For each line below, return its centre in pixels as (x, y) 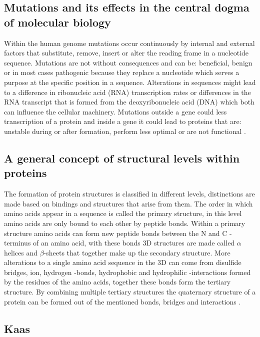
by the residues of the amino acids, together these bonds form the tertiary (117, 282)
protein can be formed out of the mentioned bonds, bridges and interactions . (122, 301)
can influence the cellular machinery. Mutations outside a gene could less (115, 111)
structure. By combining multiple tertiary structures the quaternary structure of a (130, 292)
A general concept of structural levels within (122, 158)
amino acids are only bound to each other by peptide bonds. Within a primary (125, 223)
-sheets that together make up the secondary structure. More (137, 252)
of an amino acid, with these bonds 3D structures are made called (134, 243)
